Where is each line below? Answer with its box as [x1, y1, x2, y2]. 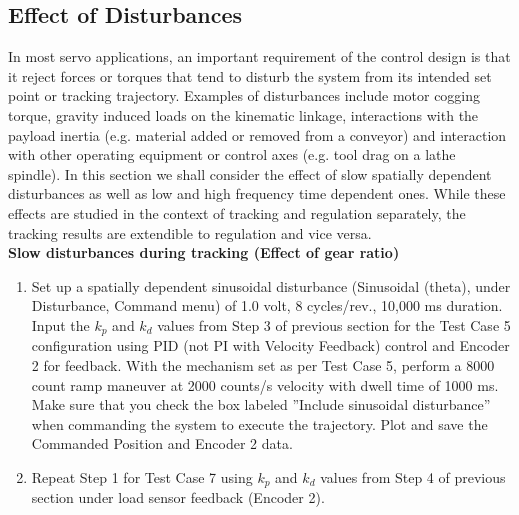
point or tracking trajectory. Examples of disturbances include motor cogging [8, 85, 481, 106]
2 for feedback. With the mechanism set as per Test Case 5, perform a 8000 [31, 354, 495, 375]
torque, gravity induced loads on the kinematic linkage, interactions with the [8, 104, 479, 125]
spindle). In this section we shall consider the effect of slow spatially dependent [8, 163, 492, 184]
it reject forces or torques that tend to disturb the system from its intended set [8, 65, 492, 86]
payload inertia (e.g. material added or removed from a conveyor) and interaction [8, 124, 507, 145]
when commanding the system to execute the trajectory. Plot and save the [31, 413, 488, 434]
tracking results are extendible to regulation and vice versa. [8, 222, 372, 243]
